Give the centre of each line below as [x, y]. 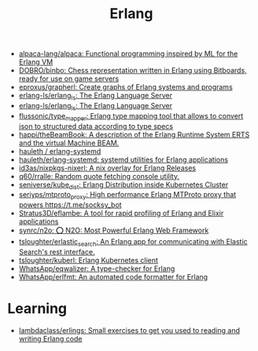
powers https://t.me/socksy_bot [70, 205]
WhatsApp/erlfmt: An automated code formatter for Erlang [113, 276]
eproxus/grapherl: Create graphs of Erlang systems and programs [125, 87]
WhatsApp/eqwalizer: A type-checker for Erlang [97, 269]
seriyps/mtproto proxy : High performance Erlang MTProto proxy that [127, 196]
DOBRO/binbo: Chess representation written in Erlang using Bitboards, [133, 71]
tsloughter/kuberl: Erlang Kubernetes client [88, 260]
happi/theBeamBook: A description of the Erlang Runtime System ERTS [134, 134]
